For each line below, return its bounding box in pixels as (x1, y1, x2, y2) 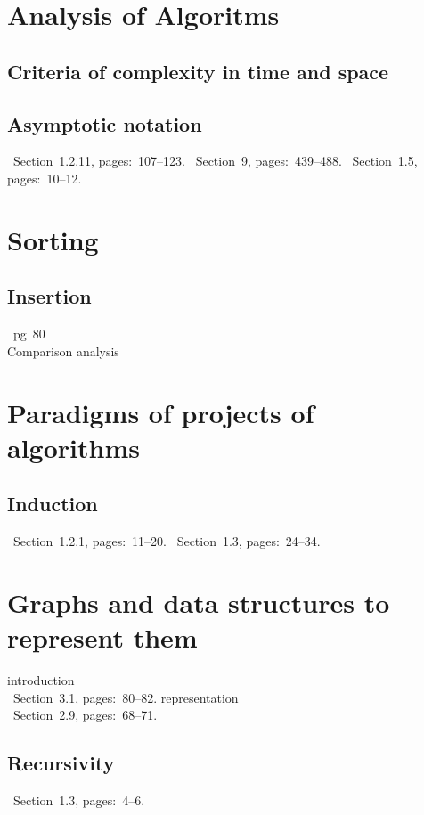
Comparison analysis (7, 341, 119, 360)
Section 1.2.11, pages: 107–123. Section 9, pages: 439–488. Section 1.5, (12, 151, 418, 170)
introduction (7, 670, 75, 689)
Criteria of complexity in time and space (7, 57, 389, 85)
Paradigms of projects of (7, 394, 314, 430)
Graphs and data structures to (7, 583, 390, 620)
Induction (7, 490, 98, 518)
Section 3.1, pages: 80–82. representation (12, 688, 239, 706)
